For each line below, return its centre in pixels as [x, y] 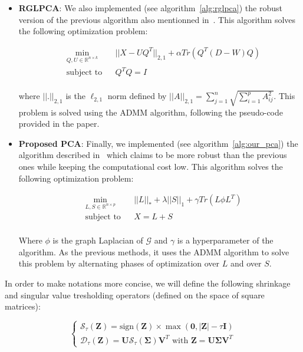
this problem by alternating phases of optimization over [119, 263]
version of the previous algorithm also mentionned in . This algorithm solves [157, 19]
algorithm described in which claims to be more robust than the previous [153, 155]
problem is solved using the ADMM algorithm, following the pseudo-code [151, 112]
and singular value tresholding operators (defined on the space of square [135, 295]
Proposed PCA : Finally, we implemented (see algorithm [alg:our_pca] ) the [158, 143]
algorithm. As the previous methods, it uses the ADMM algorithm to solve [154, 251]
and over [246, 263]
